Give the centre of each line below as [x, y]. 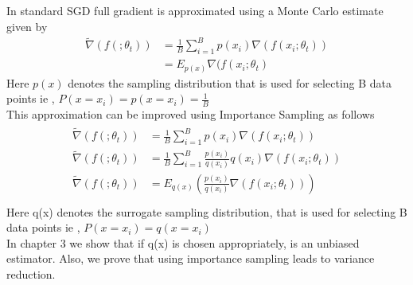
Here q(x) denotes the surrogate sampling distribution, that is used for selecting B [207, 211]
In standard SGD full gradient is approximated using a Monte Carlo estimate [195, 10]
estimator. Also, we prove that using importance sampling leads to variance [191, 258]
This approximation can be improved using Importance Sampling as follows [191, 114]
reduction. [31, 273]
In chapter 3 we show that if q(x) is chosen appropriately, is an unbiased [183, 242]
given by [27, 26]
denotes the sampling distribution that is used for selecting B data [230, 82]
